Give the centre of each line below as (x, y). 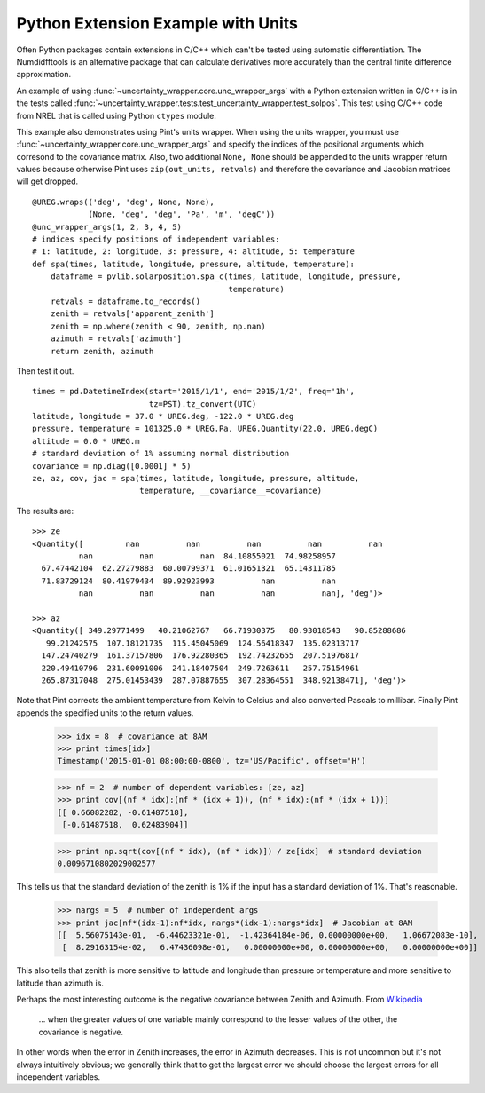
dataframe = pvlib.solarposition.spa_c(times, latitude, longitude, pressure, (226, 277)
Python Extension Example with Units (157, 23)
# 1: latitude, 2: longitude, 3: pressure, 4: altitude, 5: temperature (193, 252)
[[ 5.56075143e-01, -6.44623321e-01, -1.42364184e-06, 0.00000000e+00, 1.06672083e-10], (268, 935)
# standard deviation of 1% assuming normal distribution (161, 454)
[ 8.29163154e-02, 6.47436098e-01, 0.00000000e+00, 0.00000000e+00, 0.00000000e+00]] (270, 947)
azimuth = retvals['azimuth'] (116, 339)
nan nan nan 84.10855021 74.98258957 (207, 556)
